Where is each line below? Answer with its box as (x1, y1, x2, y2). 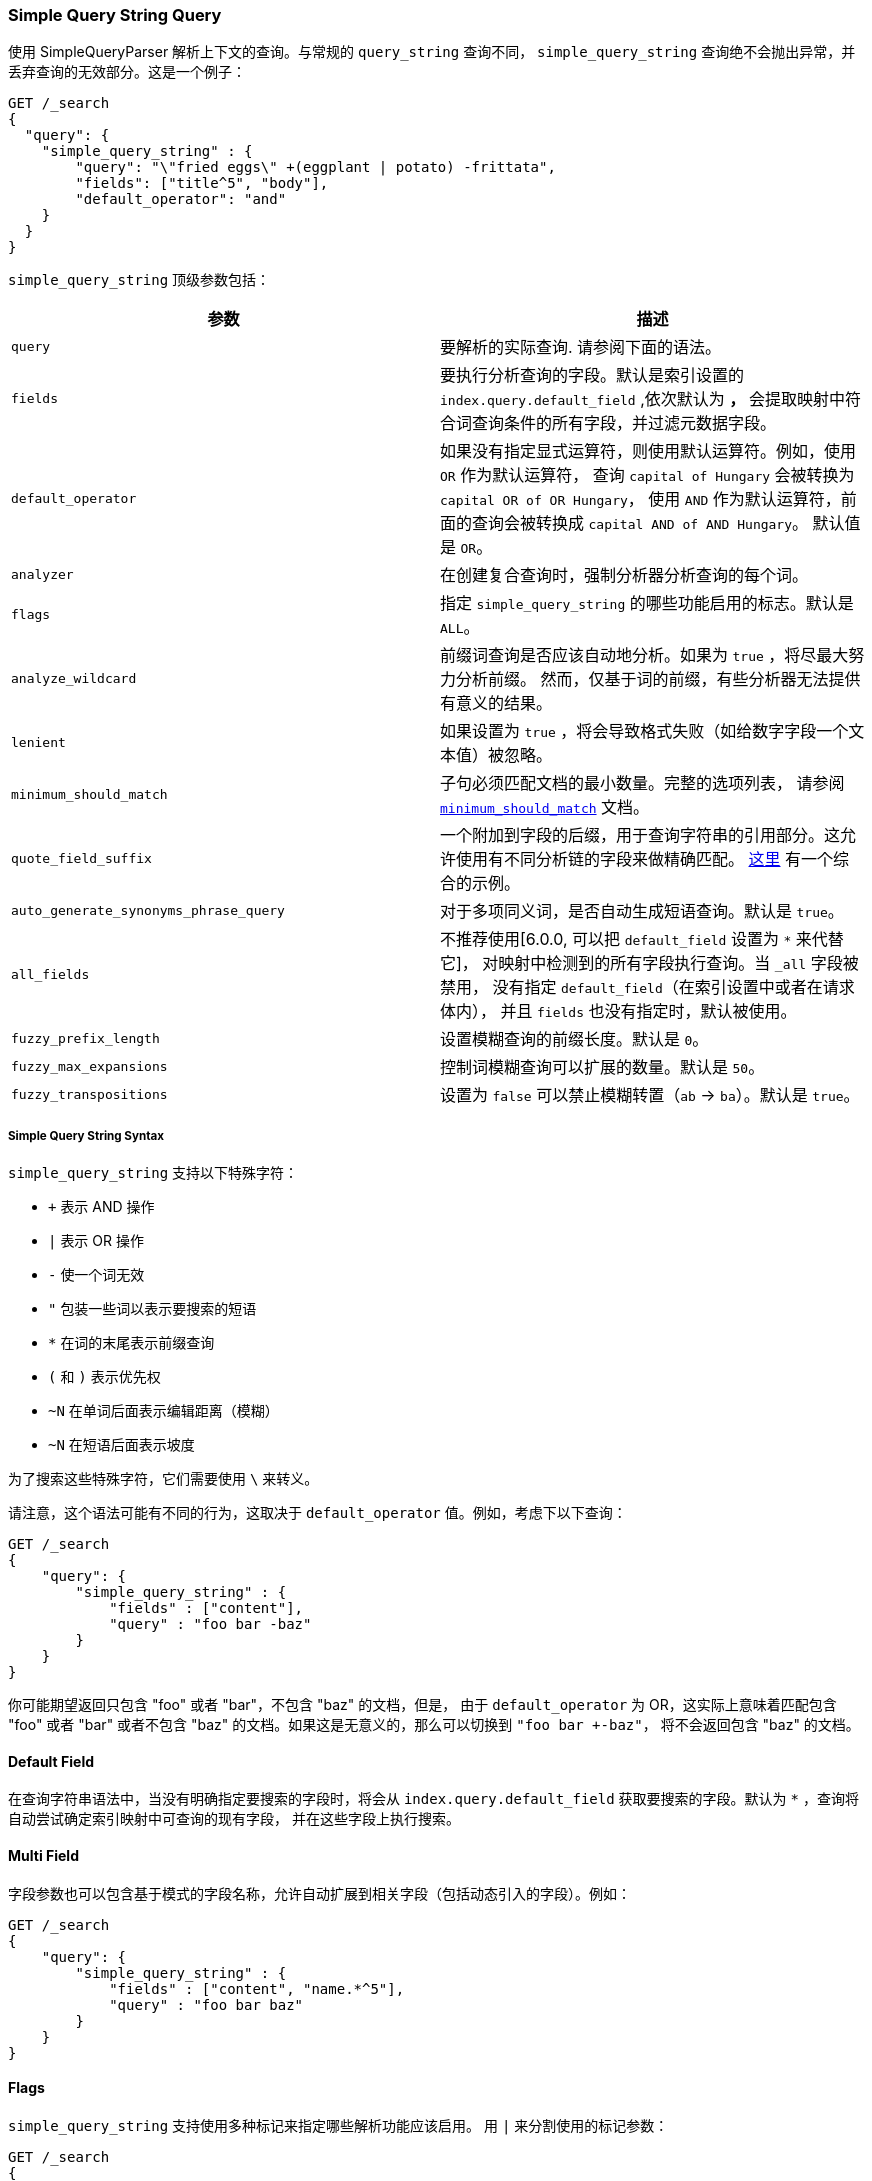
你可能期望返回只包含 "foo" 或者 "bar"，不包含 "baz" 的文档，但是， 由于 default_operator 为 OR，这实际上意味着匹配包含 (8, 1696, 837, 1714)
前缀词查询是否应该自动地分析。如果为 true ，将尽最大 (440, 645, 849, 666)
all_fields (11, 966, 90, 982)
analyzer (11, 566, 74, 582)
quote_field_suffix (11, 850, 152, 866)
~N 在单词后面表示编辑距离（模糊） (48, 1402, 279, 1420)
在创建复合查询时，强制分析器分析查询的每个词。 (440, 565, 809, 586)
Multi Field (8, 1846, 79, 1864)
